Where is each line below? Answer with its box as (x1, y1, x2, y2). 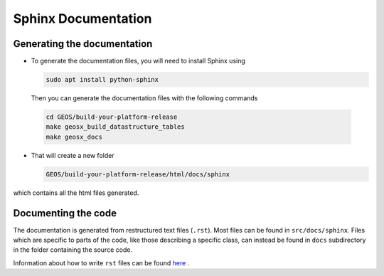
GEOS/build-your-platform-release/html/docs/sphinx (46, 170, 230, 178)
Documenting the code (13, 207, 117, 219)
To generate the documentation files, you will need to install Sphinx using (31, 57, 245, 65)
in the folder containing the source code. (13, 245, 133, 254)
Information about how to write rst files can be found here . (13, 258, 190, 267)
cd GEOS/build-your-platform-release (46, 113, 178, 121)
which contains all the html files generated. (13, 189, 139, 197)
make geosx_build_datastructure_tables (46, 123, 185, 131)
